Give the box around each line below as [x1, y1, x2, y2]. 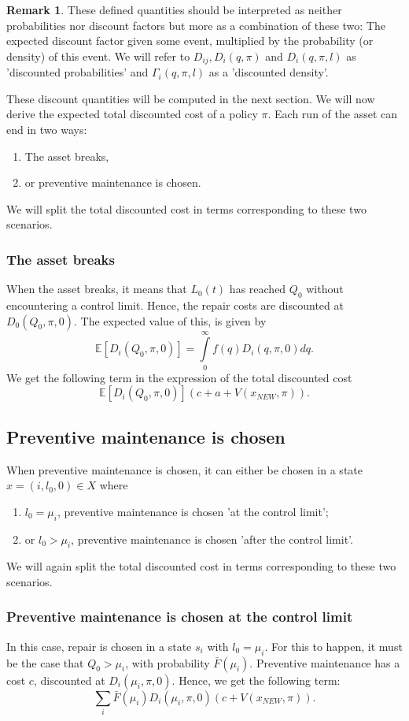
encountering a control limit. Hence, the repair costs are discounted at [6, 297, 344, 313]
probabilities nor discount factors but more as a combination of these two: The [6, 17, 385, 33]
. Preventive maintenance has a [249, 654, 400, 671]
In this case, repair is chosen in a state [6, 637, 192, 654]
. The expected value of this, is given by [73, 312, 267, 329]
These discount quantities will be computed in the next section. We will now [6, 90, 375, 106]
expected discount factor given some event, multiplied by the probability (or [6, 32, 374, 49]
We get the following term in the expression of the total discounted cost [6, 369, 352, 385]
